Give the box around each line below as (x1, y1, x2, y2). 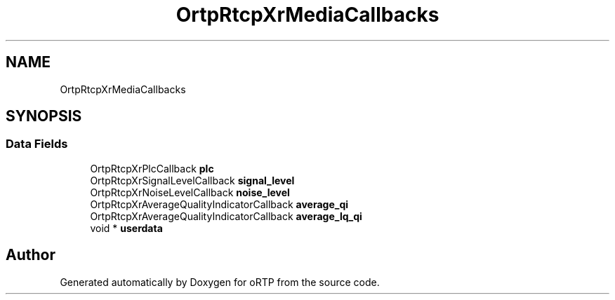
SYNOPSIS (6, 107, 82, 125)
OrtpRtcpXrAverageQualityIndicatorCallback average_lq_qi (90, 210, 362, 222)
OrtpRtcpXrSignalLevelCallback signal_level (90, 174, 295, 186)
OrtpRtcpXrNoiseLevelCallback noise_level (90, 186, 290, 198)
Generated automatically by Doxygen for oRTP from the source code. (60, 275, 380, 288)
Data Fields (6, 137, 68, 151)
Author (6, 246, 55, 264)
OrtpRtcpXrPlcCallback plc (90, 162, 214, 175)
